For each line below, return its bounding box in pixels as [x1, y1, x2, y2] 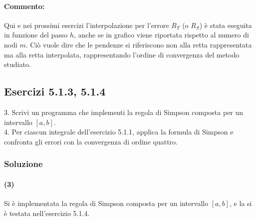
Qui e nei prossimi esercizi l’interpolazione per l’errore [4, 19, 169, 30]
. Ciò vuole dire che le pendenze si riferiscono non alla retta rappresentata [25, 39, 252, 49]
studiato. [4, 59, 31, 69]
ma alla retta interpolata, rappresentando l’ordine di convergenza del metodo [4, 49, 240, 59]
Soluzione [4, 157, 43, 170]
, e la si [229, 197, 252, 208]
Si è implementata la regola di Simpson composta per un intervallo [4, 197, 208, 208]
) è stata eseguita [199, 19, 252, 30]
